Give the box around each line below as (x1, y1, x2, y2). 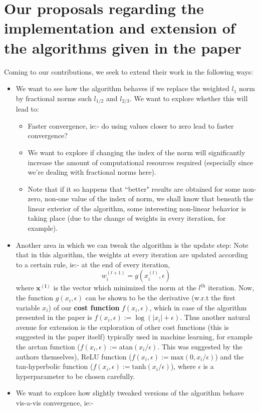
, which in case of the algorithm (149, 302, 247, 312)
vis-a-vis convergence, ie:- (16, 397, 94, 407)
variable (16, 302, 40, 312)
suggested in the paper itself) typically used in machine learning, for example (16, 331, 252, 342)
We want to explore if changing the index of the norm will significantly (28, 147, 245, 157)
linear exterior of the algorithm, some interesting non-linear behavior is (28, 203, 246, 213)
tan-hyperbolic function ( (16, 361, 93, 371)
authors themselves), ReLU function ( (16, 351, 132, 361)
